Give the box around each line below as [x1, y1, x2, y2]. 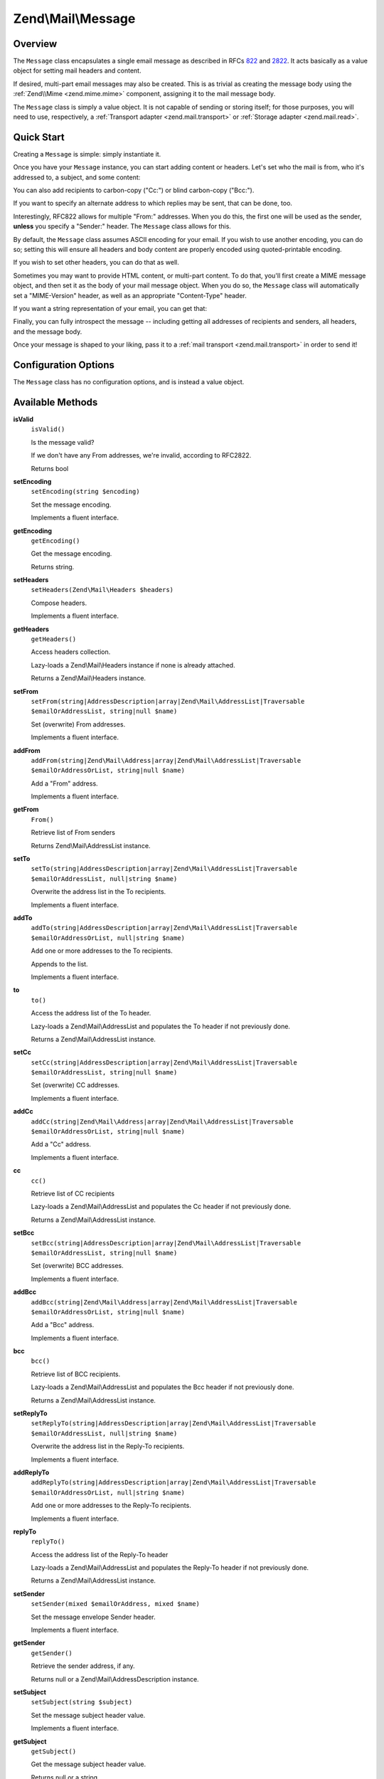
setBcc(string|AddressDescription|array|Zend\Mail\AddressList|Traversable [31, 1239, 302, 1247]
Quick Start [13, 131, 65, 143]
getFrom [13, 805, 39, 814]
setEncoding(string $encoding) [31, 487, 140, 496]
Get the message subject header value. [31, 1760, 146, 1768]
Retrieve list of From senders [31, 828, 115, 837]
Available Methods [13, 396, 98, 408]
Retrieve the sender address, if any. [31, 1662, 135, 1670]
